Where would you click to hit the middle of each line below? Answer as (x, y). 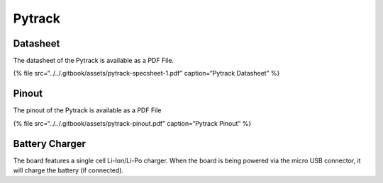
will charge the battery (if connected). (68, 170)
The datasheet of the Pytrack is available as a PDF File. (93, 61)
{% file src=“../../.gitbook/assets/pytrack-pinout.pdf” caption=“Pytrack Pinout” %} (132, 123)
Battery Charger (50, 144)
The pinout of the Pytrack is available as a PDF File (87, 110)
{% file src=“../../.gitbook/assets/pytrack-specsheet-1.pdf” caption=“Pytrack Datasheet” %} (146, 73)
